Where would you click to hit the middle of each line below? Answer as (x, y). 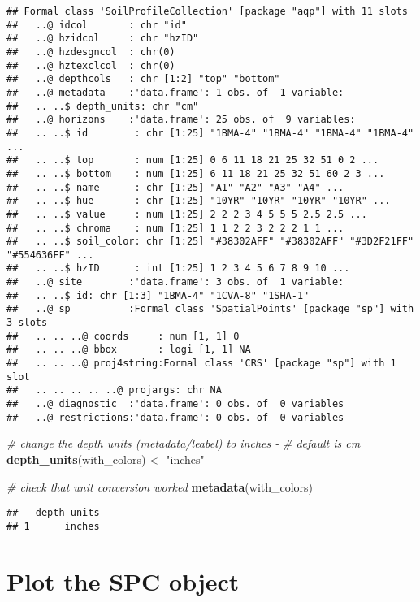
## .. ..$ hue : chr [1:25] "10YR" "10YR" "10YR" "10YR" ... (199, 201)
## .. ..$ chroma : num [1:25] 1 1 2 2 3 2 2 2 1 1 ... (175, 228)
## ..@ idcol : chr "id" (97, 25)
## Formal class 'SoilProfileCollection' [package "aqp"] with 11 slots (207, 11)
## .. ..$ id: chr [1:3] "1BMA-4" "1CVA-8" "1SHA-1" (158, 295)
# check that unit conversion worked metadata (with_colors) (160, 486)
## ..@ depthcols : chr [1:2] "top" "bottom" (143, 79)
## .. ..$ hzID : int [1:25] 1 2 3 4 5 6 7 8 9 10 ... (178, 269)
